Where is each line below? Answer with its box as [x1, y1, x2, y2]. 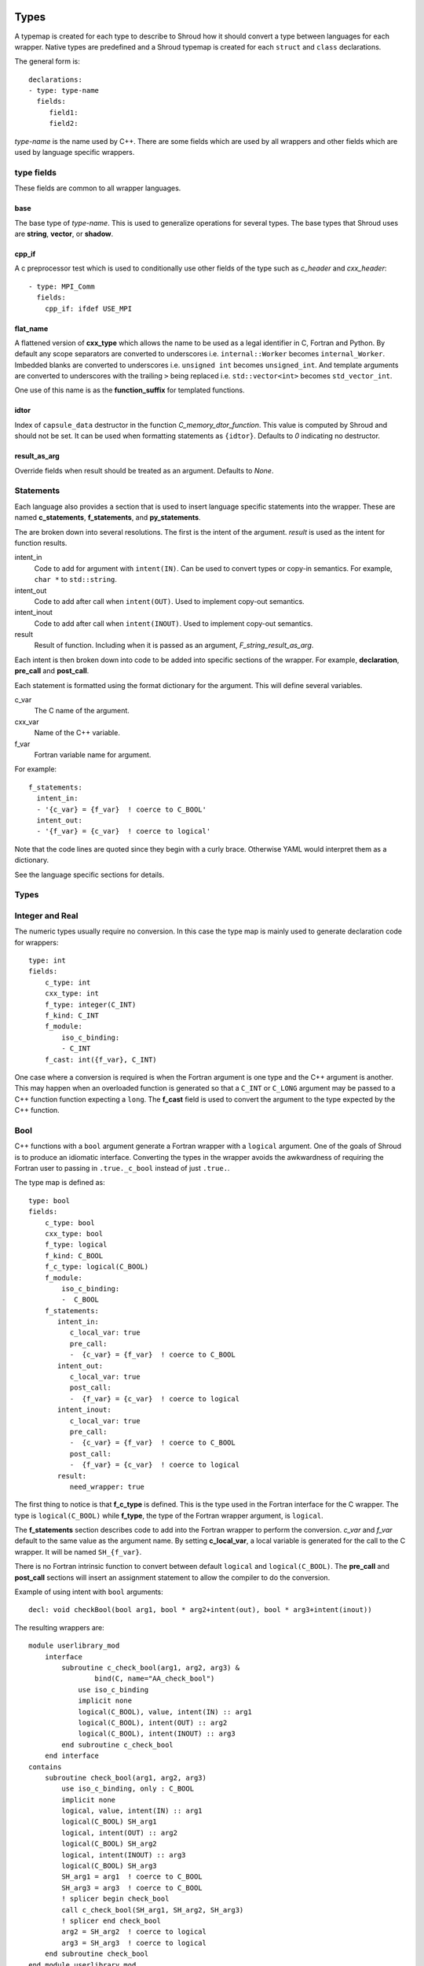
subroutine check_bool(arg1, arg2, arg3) [44, 1773, 207, 1782]
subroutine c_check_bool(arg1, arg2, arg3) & [61, 1663, 239, 1672]
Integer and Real [14, 910, 79, 921]
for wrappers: [14, 937, 59, 947]
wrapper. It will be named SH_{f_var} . [14, 1547, 142, 1556]
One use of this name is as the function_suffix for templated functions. [14, 385, 245, 395]
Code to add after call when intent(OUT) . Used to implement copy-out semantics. [34, 596, 305, 606]
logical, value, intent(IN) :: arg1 [61, 1806, 203, 1816]
